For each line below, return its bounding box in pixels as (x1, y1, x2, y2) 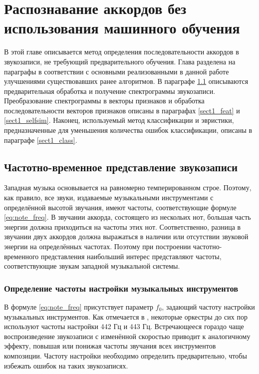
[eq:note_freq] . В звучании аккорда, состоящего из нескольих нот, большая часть (4, 212, 251, 222)
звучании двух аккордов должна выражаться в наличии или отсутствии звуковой (4, 231, 249, 242)
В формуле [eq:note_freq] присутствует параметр (4, 302, 154, 312)
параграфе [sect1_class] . (4, 134, 77, 145)
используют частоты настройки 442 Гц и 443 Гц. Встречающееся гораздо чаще (4, 321, 244, 332)
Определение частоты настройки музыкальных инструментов (4, 282, 239, 294)
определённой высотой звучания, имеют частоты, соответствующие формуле (4, 202, 237, 212)
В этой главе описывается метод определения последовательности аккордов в (4, 46, 239, 57)
